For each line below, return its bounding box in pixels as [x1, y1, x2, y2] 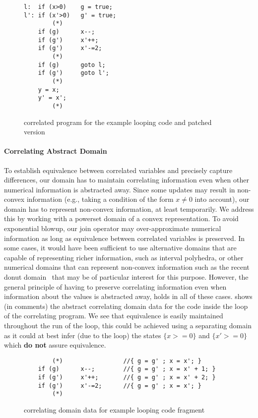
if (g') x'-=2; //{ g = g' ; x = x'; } [38, 382, 201, 389]
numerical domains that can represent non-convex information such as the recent [4, 262, 250, 272]
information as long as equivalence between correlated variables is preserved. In [4, 233, 245, 243]
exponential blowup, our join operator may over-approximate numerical [4, 223, 221, 234]
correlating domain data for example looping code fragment [24, 405, 205, 415]
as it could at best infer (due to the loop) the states [4, 330, 161, 340]
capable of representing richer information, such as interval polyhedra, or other [4, 252, 244, 262]
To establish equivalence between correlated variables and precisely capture [4, 165, 233, 175]
